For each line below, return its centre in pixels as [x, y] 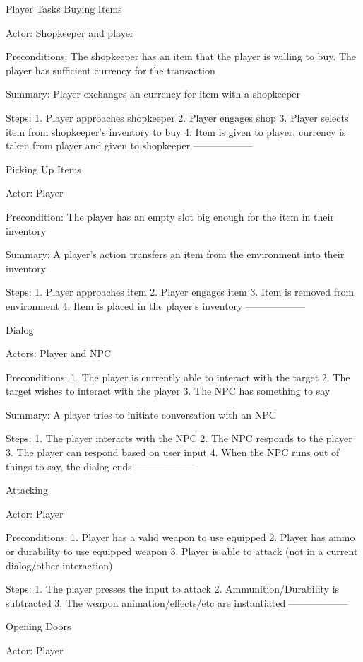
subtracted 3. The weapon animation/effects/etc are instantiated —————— [177, 602]
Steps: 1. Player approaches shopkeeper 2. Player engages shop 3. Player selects [177, 117]
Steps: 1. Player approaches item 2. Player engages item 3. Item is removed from [180, 292]
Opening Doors [38, 626]
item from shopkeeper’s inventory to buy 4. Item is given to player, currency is [176, 131]
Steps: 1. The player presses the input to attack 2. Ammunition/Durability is [173, 589]
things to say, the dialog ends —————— [100, 466]
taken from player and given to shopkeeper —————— [129, 145]
